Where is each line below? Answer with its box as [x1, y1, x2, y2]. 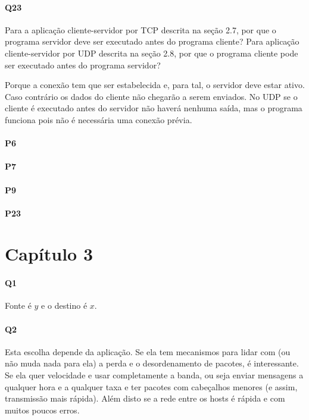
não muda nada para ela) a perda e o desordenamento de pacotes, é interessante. [5, 357, 299, 369]
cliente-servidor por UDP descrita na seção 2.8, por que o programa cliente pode [5, 46, 298, 59]
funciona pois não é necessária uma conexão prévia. [5, 113, 192, 126]
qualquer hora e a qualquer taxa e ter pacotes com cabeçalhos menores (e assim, [5, 380, 298, 393]
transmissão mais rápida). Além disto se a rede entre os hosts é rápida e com [5, 392, 285, 405]
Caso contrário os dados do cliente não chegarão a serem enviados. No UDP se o [5, 90, 298, 102]
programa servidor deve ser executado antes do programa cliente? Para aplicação [5, 35, 299, 48]
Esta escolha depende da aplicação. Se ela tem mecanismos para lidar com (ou [5, 345, 291, 358]
